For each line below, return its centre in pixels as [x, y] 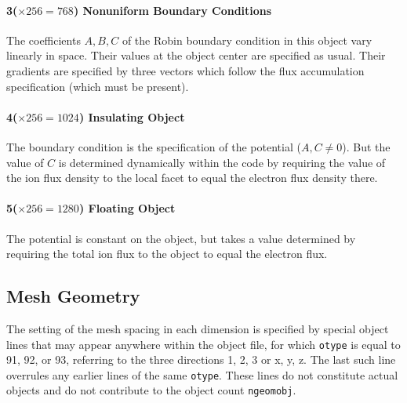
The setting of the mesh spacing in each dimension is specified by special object [198, 328]
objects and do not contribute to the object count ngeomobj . [151, 390]
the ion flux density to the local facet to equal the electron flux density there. [192, 178]
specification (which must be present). [98, 86]
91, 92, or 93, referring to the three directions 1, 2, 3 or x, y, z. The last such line [201, 359]
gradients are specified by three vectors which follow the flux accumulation [185, 70]
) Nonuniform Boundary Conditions [173, 10]
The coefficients [44, 40]
